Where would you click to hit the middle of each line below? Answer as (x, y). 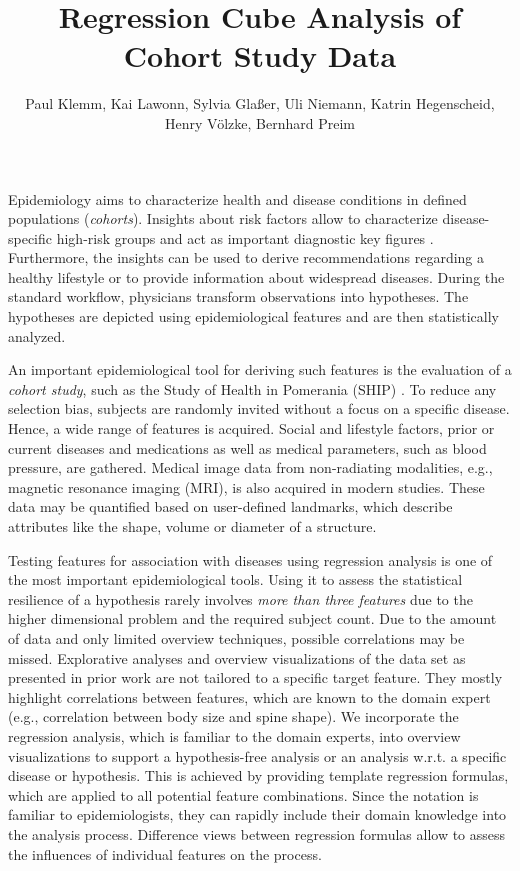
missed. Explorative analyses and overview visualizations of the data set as (237, 657)
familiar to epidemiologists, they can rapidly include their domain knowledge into (257, 814)
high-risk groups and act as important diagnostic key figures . (245, 237)
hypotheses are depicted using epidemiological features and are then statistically (253, 316)
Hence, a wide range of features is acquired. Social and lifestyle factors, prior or (251, 428)
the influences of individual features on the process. (165, 853)
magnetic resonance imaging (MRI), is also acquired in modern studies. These (246, 486)
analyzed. (37, 335)
